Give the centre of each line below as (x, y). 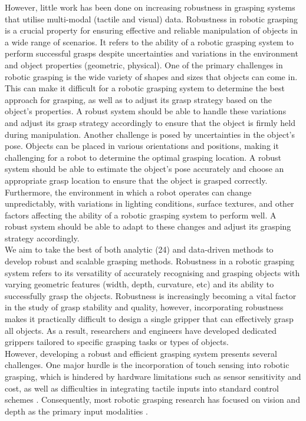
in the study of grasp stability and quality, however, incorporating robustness (144, 307)
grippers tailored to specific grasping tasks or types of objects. (117, 342)
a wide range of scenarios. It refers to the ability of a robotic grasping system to (149, 42)
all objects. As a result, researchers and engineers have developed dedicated (141, 330)
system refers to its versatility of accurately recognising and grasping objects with (152, 272)
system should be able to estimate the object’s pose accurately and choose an (144, 169)
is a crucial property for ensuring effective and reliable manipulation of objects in (151, 30)
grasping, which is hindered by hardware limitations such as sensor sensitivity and (153, 376)
